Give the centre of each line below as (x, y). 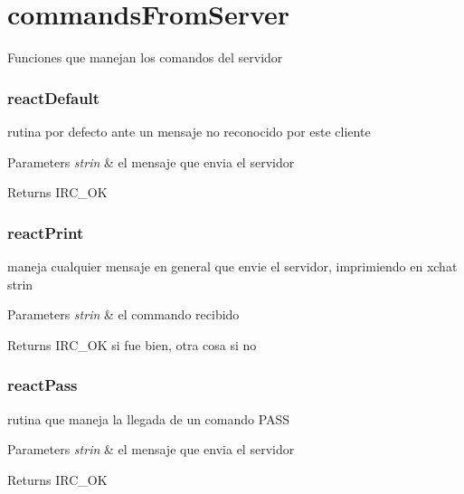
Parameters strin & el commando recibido (123, 314)
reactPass (43, 385)
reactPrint (46, 232)
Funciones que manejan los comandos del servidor (145, 57)
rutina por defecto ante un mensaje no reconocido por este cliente (189, 131)
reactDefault (54, 97)
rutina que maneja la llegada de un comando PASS (149, 418)
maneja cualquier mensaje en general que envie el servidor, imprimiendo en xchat (232, 266)
